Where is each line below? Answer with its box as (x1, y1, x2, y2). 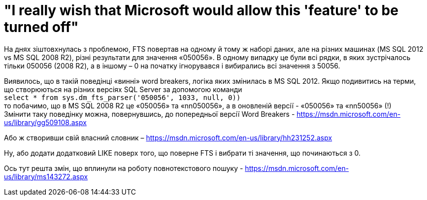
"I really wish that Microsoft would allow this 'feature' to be (4, 2, 398, 19)
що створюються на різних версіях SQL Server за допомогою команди (4, 85, 242, 94)
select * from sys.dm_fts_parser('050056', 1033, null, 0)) (4, 93, 241, 101)
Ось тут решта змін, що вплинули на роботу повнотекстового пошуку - (4, 164, 243, 172)
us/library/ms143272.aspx (4, 172, 88, 181)
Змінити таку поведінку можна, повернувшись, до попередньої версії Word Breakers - (4, 109, 295, 118)
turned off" (4, 19, 79, 35)
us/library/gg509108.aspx (4, 118, 87, 127)
